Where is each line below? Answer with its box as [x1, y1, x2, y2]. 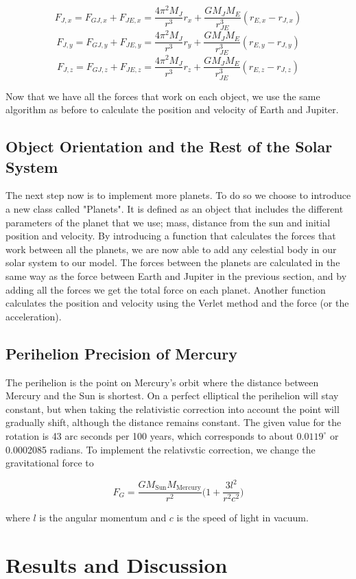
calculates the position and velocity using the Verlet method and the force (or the [5, 296, 349, 310]
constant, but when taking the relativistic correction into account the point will [5, 401, 340, 416]
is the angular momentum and [39, 510, 167, 525]
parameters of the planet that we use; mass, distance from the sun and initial [5, 215, 331, 229]
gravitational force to [5, 456, 94, 470]
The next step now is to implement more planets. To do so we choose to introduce [5, 188, 351, 202]
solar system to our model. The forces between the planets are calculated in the [5, 255, 340, 270]
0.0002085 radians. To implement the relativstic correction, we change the [5, 442, 316, 456]
